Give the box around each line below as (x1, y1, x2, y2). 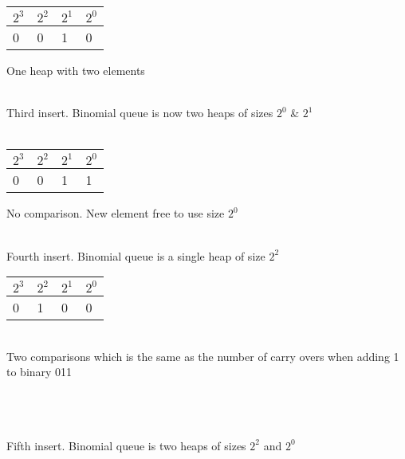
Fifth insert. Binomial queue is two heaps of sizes (6, 437, 246, 453)
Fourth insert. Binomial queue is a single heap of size (6, 247, 265, 264)
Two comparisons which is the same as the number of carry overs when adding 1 (6, 347, 399, 364)
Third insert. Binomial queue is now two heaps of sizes (6, 104, 273, 121)
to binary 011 (6, 363, 73, 380)
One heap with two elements (6, 62, 145, 78)
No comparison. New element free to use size (6, 205, 225, 222)
